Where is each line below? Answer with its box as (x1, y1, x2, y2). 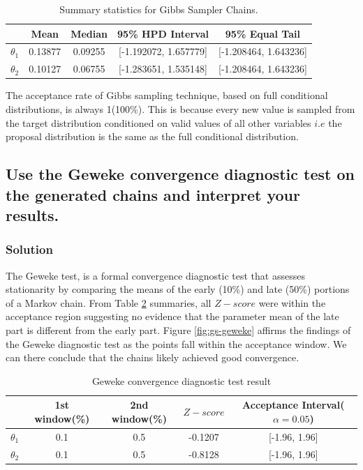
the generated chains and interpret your (6, 183, 300, 205)
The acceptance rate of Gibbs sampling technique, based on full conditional (6, 88, 328, 103)
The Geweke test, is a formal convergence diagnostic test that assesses (6, 268, 305, 282)
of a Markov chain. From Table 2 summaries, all (6, 295, 212, 310)
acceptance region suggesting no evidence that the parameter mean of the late (6, 309, 339, 324)
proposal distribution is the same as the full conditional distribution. (6, 129, 299, 144)
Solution (6, 241, 53, 258)
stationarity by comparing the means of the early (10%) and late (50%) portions (6, 282, 350, 296)
